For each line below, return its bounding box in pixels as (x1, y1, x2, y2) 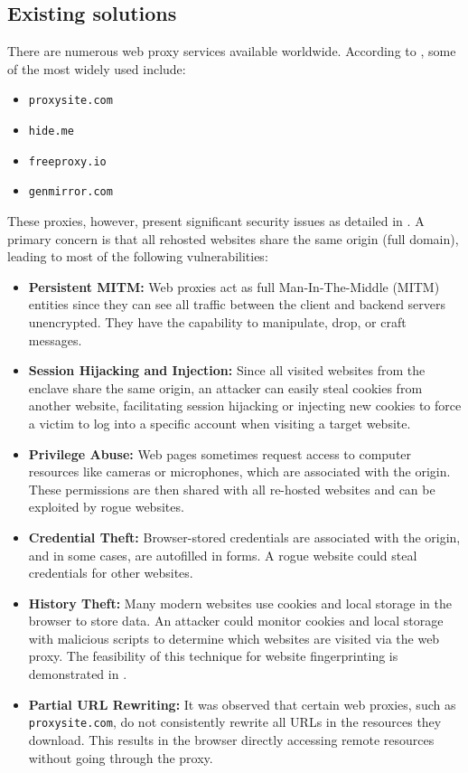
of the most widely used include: (7, 59, 186, 78)
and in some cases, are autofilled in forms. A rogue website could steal (28, 545, 417, 564)
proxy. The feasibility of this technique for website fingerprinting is (28, 646, 398, 665)
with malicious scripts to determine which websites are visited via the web (28, 628, 440, 647)
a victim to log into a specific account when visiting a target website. (28, 413, 411, 432)
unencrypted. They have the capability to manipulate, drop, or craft (28, 312, 407, 331)
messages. (28, 330, 82, 349)
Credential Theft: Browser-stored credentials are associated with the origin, (28, 527, 461, 546)
